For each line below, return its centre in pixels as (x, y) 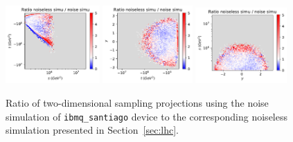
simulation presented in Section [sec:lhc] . (92, 130)
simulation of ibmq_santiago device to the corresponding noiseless (146, 116)
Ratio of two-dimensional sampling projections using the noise (137, 103)
